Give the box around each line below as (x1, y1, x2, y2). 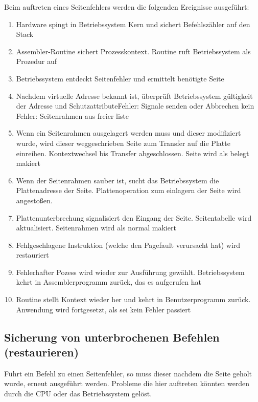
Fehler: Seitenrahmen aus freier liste (16, 110, 129, 121)
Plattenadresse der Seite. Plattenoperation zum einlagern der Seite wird (16, 185, 241, 196)
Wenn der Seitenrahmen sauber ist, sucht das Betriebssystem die (16, 175, 219, 185)
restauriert (16, 249, 49, 260)
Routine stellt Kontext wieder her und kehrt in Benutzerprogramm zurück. (16, 294, 251, 305)
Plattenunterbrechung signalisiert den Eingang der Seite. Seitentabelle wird (16, 212, 252, 223)
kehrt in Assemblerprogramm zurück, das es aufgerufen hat (16, 277, 202, 287)
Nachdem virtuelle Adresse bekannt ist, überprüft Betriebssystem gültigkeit (16, 90, 253, 101)
